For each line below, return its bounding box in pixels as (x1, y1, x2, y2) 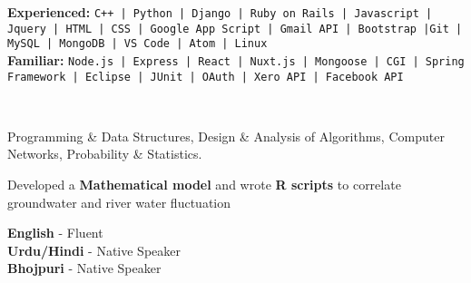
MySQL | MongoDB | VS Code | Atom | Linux (7, 37, 268, 51)
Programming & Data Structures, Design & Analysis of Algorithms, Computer (7, 126, 445, 145)
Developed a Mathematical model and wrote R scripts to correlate (7, 175, 401, 194)
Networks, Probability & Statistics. (7, 144, 202, 163)
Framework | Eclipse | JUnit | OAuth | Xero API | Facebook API (7, 70, 404, 83)
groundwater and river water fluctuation (7, 192, 231, 211)
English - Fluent (7, 223, 103, 242)
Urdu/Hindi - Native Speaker (7, 240, 181, 259)
